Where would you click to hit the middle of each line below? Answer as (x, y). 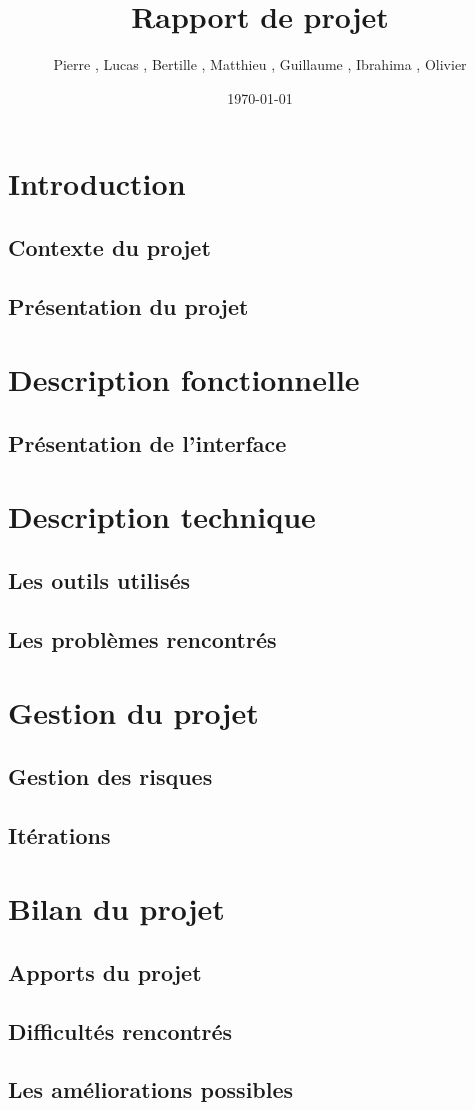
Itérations (59, 834)
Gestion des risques (110, 775)
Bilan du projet (116, 908)
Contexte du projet (109, 246)
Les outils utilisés (99, 579)
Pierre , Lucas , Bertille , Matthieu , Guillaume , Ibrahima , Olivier (260, 64)
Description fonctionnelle (184, 379)
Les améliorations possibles (151, 1089)
